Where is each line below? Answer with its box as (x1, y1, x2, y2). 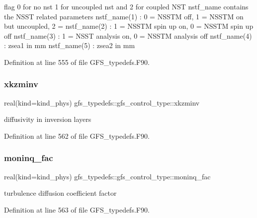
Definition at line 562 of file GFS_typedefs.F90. (4, 130, 150, 141)
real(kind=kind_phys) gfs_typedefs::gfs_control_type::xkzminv (4, 97, 200, 108)
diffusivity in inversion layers (4, 114, 91, 124)
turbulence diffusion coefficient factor (4, 188, 117, 198)
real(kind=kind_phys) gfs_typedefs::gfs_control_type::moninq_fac (4, 171, 211, 181)
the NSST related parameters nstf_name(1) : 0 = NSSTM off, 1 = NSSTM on (4, 11, 244, 21)
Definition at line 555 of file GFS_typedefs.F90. (4, 56, 150, 67)
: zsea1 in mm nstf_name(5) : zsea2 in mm (4, 40, 135, 51)
